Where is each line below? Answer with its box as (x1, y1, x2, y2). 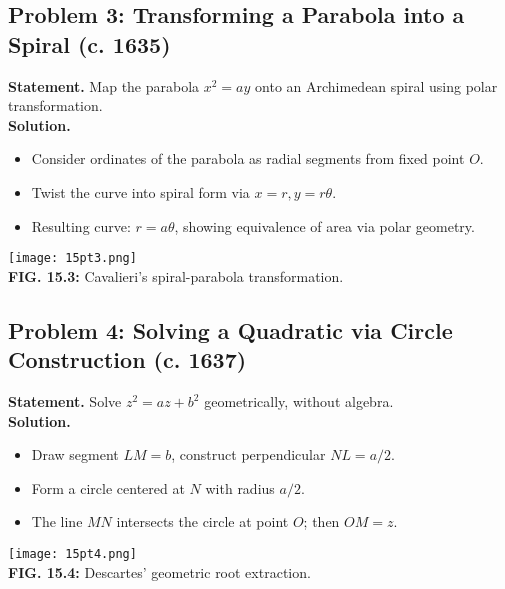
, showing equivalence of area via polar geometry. (174, 215, 475, 236)
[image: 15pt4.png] (8, 546, 137, 561)
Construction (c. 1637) (8, 344, 247, 375)
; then (303, 511, 340, 532)
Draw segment (31, 444, 119, 465)
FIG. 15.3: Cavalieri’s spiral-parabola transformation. (8, 265, 344, 286)
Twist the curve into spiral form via (31, 181, 250, 202)
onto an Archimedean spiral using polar (255, 75, 498, 96)
